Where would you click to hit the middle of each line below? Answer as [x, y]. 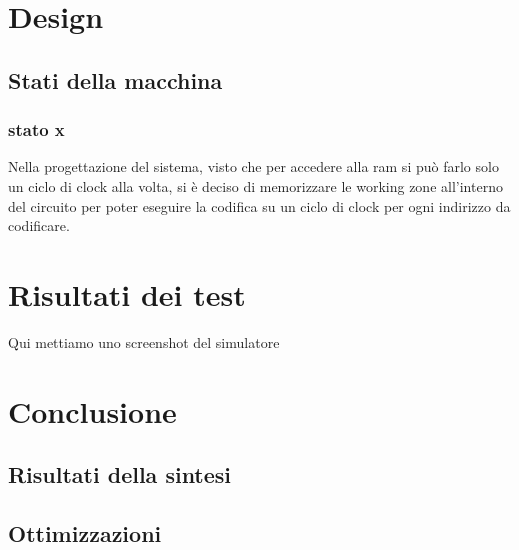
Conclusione [92, 410]
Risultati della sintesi [120, 474]
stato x [36, 129]
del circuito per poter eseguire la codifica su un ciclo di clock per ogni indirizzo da [259, 205]
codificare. [39, 225]
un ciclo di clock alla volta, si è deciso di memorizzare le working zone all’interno [255, 185]
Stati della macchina [115, 79]
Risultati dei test [127, 293]
